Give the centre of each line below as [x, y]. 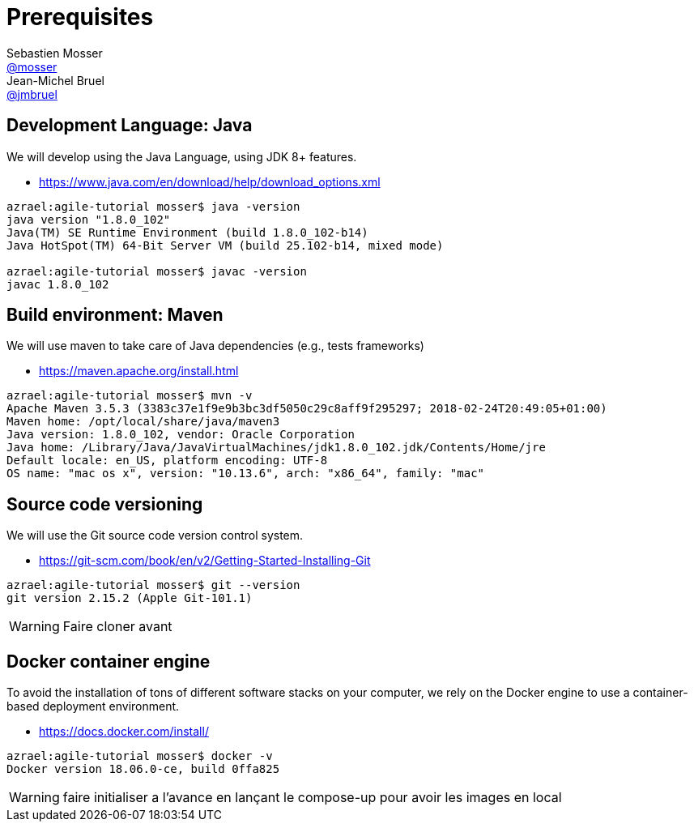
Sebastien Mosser [55, 53]
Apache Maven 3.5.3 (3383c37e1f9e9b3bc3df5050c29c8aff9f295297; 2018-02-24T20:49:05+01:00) [307, 409]
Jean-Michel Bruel [55, 80]
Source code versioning [105, 504]
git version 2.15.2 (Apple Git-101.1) [130, 598]
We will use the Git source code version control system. [155, 536]
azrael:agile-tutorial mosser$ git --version [153, 585]
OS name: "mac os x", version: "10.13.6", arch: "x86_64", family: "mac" [246, 474]
